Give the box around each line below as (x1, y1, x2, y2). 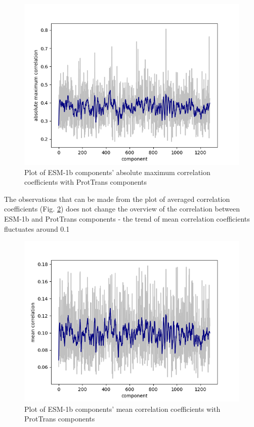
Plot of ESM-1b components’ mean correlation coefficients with (24, 403, 221, 414)
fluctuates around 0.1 (4, 223, 70, 234)
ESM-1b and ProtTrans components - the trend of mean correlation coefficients (4, 213, 250, 224)
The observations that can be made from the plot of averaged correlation (4, 193, 230, 204)
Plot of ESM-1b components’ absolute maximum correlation (24, 166, 210, 177)
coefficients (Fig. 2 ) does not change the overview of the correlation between (4, 203, 240, 214)
